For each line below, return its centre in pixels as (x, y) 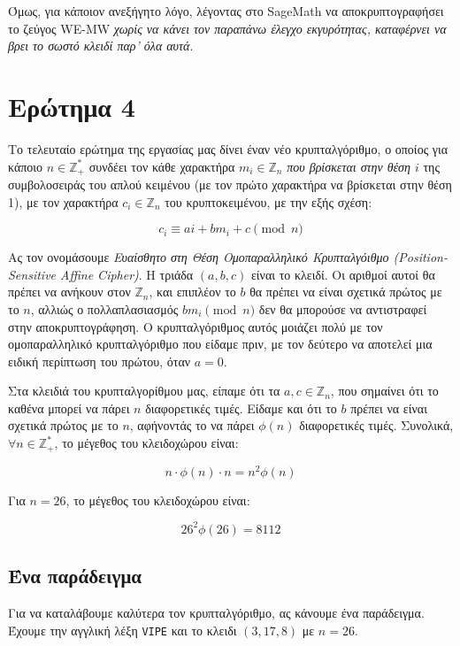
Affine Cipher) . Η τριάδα (127, 274)
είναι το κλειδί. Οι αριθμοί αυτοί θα (343, 274)
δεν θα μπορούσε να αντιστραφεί (343, 308)
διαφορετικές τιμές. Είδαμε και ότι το (241, 408)
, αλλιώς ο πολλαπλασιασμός (104, 308)
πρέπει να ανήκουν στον (69, 292)
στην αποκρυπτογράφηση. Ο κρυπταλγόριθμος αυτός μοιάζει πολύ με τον (195, 326)
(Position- (420, 257)
